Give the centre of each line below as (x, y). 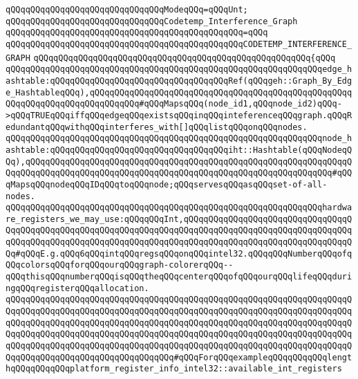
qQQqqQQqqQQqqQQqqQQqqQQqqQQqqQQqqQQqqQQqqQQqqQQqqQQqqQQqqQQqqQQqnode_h (179, 139)
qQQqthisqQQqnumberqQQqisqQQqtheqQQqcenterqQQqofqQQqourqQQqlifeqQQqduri (179, 277)
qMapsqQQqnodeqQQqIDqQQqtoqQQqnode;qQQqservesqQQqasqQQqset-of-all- (167, 184)
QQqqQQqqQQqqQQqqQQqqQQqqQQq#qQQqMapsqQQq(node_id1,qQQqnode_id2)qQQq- (174, 104)
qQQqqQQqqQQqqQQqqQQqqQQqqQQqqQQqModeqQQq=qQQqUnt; (127, 10)
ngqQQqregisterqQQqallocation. (77, 288)
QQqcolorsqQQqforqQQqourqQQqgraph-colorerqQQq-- (120, 265)
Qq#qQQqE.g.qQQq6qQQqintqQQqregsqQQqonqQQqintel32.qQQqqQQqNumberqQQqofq (179, 253)
